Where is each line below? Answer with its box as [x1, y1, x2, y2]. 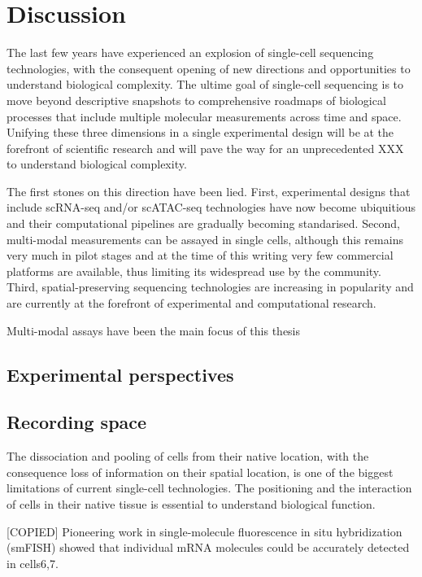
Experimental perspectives [7, 361, 234, 387]
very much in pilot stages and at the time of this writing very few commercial [7, 247, 394, 264]
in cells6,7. [7, 554, 59, 571]
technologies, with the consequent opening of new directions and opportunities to [7, 59, 411, 76]
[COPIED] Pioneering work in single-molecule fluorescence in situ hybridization [7, 522, 402, 540]
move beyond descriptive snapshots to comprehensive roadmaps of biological [7, 91, 386, 108]
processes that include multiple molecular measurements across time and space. [7, 107, 402, 125]
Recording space [7, 409, 147, 435]
